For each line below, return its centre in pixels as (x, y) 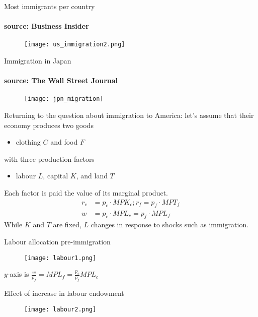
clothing (28, 142)
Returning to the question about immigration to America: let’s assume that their (129, 115)
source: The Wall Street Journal (61, 80)
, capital (56, 176)
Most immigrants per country (50, 6)
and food (64, 142)
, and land (92, 176)
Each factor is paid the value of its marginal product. (86, 193)
